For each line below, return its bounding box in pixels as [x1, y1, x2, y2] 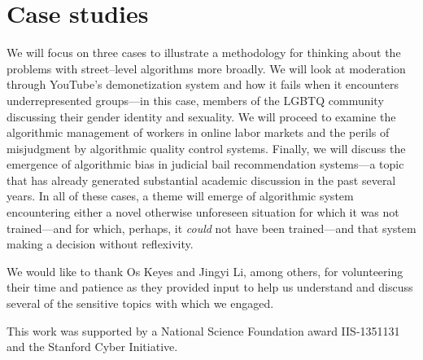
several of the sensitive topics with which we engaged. [7, 295, 274, 312]
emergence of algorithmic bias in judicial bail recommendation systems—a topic [7, 156, 404, 173]
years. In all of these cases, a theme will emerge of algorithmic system [7, 187, 354, 204]
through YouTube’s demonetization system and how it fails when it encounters [7, 76, 399, 93]
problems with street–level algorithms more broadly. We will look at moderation [7, 59, 406, 77]
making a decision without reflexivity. [7, 235, 194, 252]
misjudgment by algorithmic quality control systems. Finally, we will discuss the [7, 139, 406, 156]
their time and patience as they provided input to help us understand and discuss [7, 279, 413, 296]
